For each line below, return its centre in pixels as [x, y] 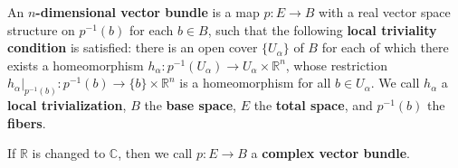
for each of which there [385, 47]
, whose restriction [337, 65]
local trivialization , [67, 105]
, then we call [155, 153]
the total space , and [313, 105]
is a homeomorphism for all [255, 83]
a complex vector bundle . [330, 153]
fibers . [27, 122]
